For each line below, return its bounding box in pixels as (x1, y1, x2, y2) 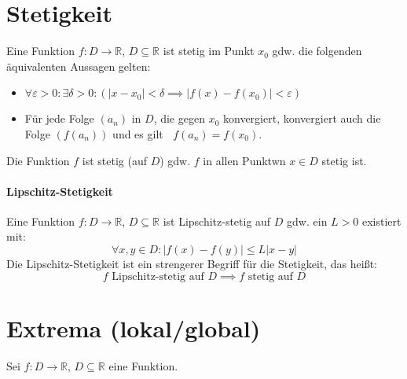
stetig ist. (321, 152, 367, 168)
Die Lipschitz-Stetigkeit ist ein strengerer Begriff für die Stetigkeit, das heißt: (6, 256, 378, 272)
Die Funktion (6, 152, 70, 168)
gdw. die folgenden (272, 42, 362, 59)
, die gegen (153, 110, 205, 127)
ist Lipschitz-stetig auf (163, 212, 271, 229)
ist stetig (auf (82, 152, 147, 168)
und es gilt (112, 125, 163, 142)
